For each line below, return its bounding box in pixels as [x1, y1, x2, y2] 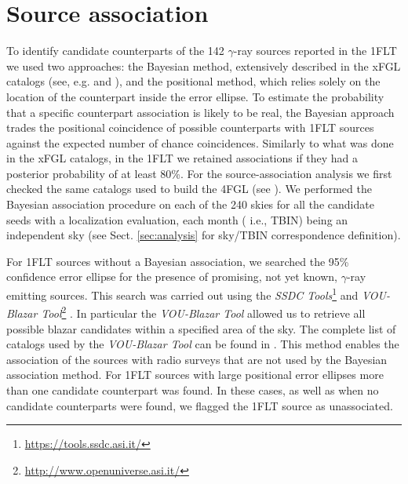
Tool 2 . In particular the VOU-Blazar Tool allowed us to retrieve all [41, 303, 366, 321]
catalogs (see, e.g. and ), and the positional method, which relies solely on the [6, 73, 381, 89]
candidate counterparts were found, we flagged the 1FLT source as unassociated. [6, 397, 393, 413]
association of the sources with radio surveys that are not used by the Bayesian [6, 351, 388, 367]
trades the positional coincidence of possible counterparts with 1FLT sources [6, 119, 374, 136]
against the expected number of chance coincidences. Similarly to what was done [6, 134, 394, 151]
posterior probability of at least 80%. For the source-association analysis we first [6, 165, 392, 181]
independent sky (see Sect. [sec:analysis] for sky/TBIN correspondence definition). [6, 227, 401, 243]
